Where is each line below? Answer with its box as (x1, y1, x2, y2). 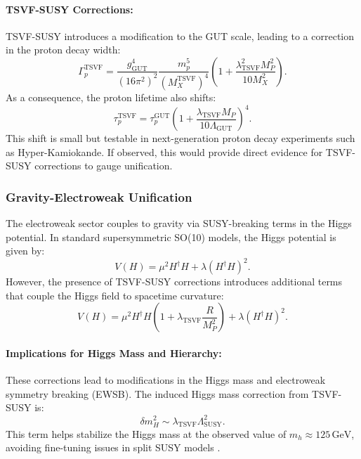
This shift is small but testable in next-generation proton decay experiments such (6, 131, 355, 146)
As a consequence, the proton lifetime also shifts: (6, 89, 216, 104)
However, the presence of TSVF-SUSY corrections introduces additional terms (6, 274, 343, 289)
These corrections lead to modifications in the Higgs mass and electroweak (6, 373, 326, 387)
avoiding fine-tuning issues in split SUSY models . (6, 440, 221, 455)
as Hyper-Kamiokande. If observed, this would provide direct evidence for (6, 144, 323, 159)
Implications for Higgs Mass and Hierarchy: (6, 346, 222, 361)
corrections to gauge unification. (34, 158, 173, 173)
